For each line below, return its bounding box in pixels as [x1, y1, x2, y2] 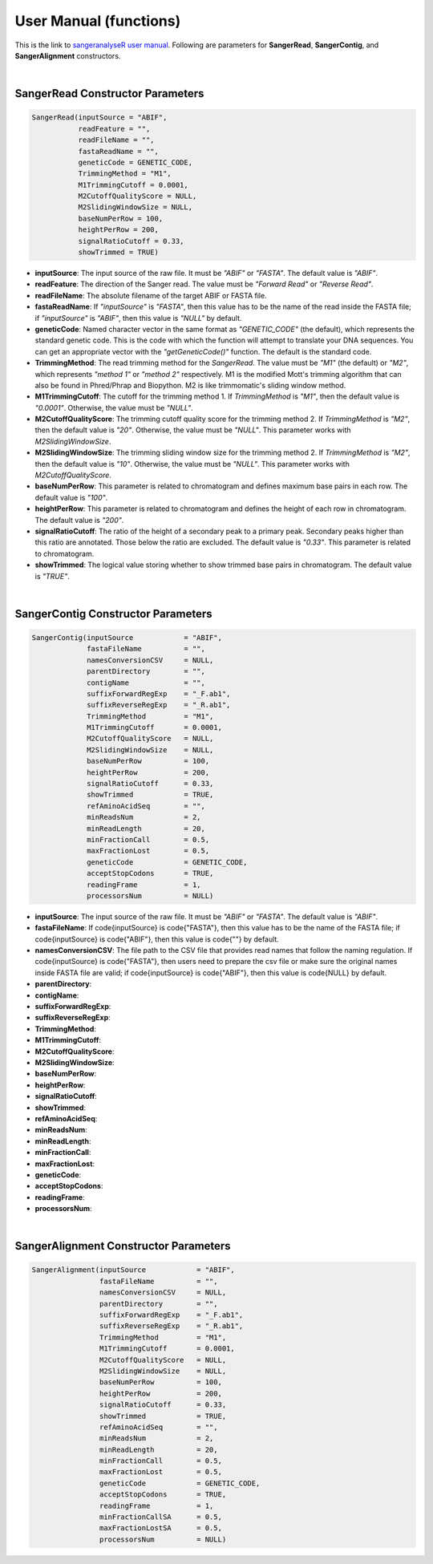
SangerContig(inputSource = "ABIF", [31, 633, 222, 642]
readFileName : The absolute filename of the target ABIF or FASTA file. [34, 290, 268, 300]
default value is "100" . [34, 492, 108, 502]
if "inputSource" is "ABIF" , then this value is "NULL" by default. [34, 313, 242, 322]
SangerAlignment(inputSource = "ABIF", [31, 1266, 236, 1274]
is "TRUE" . [34, 571, 70, 581]
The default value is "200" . [34, 515, 124, 525]
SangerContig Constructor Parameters [14, 606, 212, 621]
